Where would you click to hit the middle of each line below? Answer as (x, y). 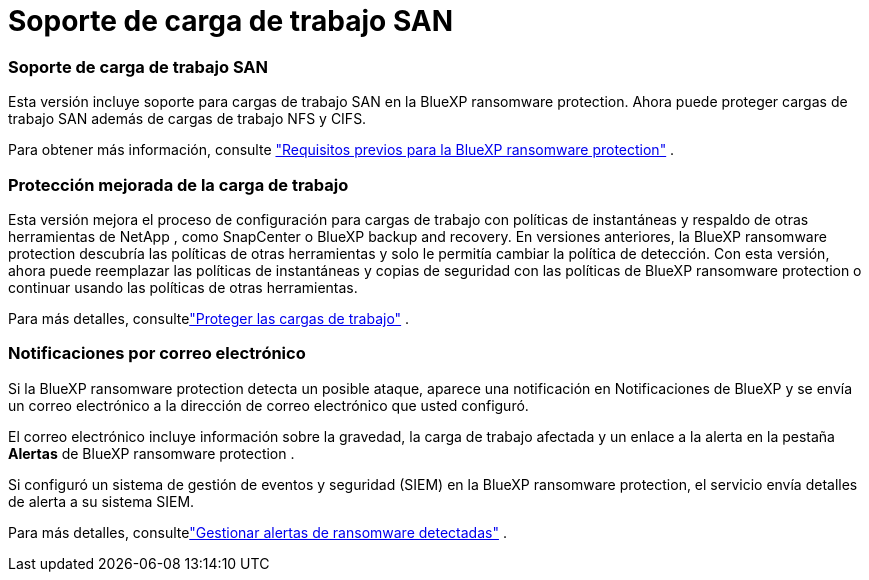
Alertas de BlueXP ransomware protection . (151, 453)
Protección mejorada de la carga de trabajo (178, 184)
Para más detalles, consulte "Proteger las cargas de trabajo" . (209, 318)
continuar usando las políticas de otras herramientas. (183, 287)
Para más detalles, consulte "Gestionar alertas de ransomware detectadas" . (257, 532)
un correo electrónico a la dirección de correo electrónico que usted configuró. (268, 405)
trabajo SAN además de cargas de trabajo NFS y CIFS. (187, 119)
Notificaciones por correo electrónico (157, 353)
